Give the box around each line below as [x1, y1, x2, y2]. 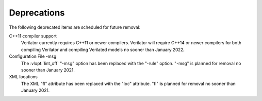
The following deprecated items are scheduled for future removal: [9, 24, 141, 30]
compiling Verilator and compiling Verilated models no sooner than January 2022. [21, 47, 185, 52]
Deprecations [9, 7, 65, 18]
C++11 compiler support [9, 33, 57, 39]
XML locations [9, 74, 38, 80]
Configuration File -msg [9, 53, 57, 59]
